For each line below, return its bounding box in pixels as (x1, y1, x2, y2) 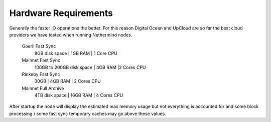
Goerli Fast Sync (22, 43, 56, 49)
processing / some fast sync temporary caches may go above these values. (9, 110, 166, 116)
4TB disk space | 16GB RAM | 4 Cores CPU (34, 92, 123, 98)
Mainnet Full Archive (22, 85, 65, 91)
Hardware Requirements (9, 7, 113, 18)
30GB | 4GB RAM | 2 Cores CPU (34, 78, 101, 84)
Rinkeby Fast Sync (22, 71, 60, 77)
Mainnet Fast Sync (22, 57, 60, 63)
